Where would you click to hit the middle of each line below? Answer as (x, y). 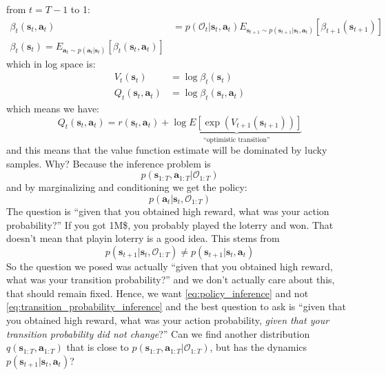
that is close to (98, 347)
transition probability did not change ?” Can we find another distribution (158, 333)
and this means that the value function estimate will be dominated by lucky (167, 150)
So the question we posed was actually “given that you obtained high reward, (170, 266)
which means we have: (53, 109)
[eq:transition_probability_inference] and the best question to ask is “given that (176, 306)
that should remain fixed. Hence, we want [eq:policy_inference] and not (158, 293)
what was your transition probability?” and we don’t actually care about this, (171, 280)
